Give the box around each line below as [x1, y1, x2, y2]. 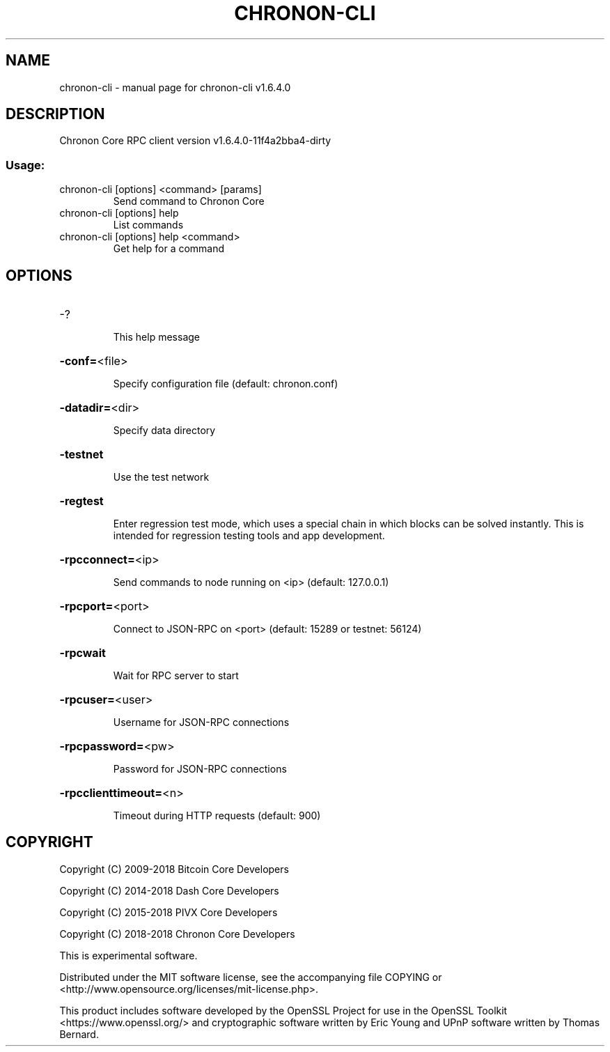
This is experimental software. [59, 949, 198, 961]
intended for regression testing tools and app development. [113, 529, 385, 542]
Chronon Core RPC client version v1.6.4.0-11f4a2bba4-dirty [59, 134, 331, 147]
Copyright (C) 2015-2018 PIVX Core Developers [59, 906, 278, 918]
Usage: [6, 157, 45, 172]
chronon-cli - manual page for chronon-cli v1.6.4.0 [59, 81, 291, 93]
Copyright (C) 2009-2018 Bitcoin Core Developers [59, 863, 289, 875]
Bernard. [59, 1028, 99, 1040]
